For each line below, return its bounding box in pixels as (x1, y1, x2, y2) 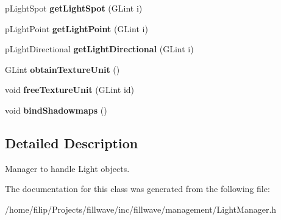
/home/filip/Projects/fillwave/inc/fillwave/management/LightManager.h (5, 202, 277, 215)
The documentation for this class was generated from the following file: (5, 182, 270, 195)
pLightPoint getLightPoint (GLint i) (5, 22, 148, 35)
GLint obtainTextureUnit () (5, 63, 120, 75)
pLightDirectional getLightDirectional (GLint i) (5, 43, 194, 55)
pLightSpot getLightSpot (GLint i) (5, 2, 143, 14)
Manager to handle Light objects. (5, 162, 130, 174)
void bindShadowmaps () (5, 103, 107, 116)
